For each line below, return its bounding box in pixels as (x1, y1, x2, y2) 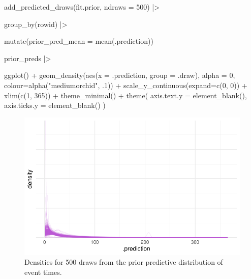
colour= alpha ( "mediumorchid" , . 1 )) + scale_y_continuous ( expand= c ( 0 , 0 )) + (4, 79, 247, 90)
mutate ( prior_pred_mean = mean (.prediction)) (4, 36, 153, 46)
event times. (24, 266, 62, 277)
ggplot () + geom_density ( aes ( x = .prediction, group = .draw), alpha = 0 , (4, 70, 235, 80)
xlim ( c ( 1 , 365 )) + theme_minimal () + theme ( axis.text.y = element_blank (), (4, 90, 247, 100)
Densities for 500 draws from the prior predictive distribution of (24, 257, 223, 267)
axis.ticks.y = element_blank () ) (4, 100, 106, 110)
